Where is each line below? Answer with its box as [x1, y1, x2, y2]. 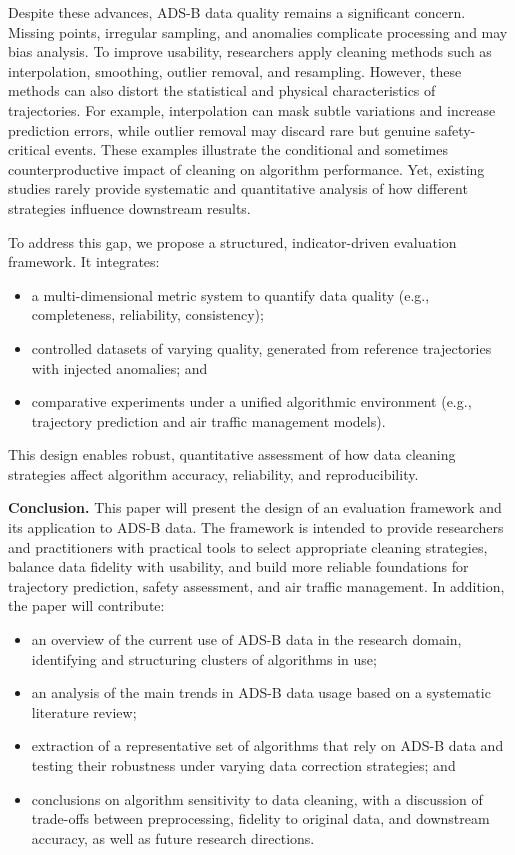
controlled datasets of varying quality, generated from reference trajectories [31, 337, 492, 358]
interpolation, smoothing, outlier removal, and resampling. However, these [8, 60, 462, 81]
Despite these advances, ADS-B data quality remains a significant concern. [8, 2, 466, 22]
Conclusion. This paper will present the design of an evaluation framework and [8, 497, 502, 518]
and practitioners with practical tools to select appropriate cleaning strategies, [8, 536, 488, 557]
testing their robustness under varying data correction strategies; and [31, 755, 456, 775]
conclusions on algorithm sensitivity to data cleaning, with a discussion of [31, 788, 483, 809]
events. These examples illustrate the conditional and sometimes [54, 139, 448, 160]
